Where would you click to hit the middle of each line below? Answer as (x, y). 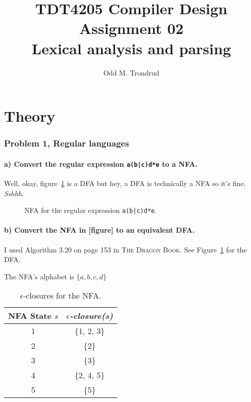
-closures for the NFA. (62, 296)
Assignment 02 (131, 28)
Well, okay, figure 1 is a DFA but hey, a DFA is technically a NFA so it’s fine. (125, 183)
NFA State (30, 316)
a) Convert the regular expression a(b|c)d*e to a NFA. (101, 163)
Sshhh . (14, 193)
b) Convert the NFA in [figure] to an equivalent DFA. (99, 230)
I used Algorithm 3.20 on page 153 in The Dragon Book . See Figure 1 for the (125, 249)
